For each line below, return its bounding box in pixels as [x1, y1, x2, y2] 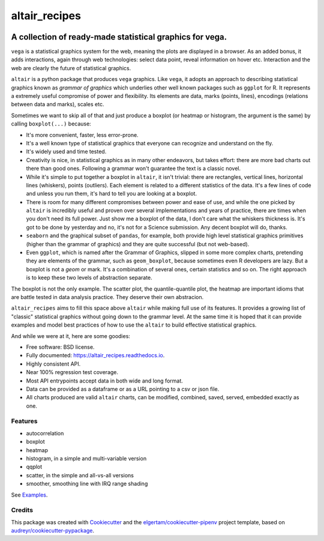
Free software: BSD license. [26, 343, 95, 351]
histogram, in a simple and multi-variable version [26, 455, 147, 462]
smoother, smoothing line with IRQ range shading [26, 480, 148, 488]
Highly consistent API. [26, 360, 81, 367]
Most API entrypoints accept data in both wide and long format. [26, 377, 183, 384]
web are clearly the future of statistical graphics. [11, 64, 131, 71]
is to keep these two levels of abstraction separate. [26, 274, 152, 282]
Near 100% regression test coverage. [26, 369, 119, 376]
